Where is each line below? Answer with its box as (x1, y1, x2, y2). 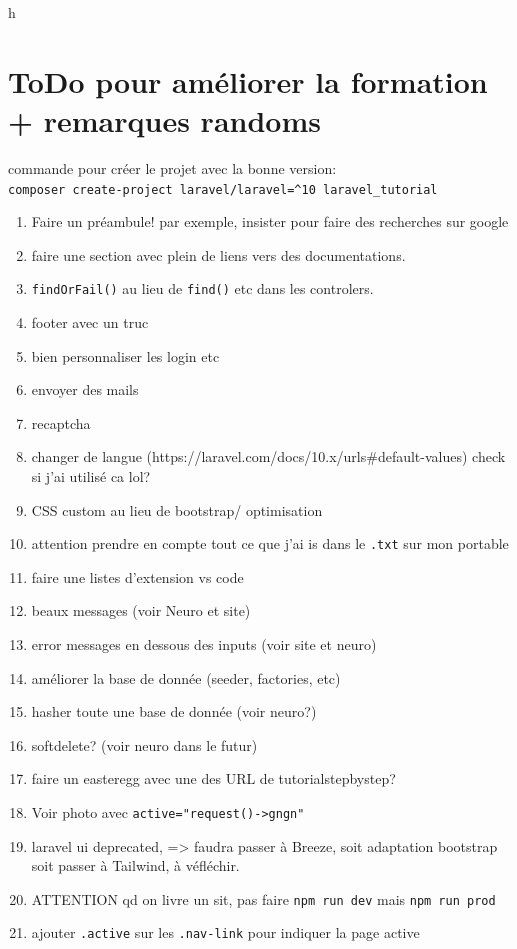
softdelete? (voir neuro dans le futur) (31, 734, 258, 755)
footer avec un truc (31, 312, 149, 332)
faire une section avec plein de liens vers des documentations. (31, 244, 406, 265)
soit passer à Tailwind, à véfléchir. (31, 855, 240, 876)
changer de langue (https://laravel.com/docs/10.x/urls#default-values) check (31, 446, 506, 467)
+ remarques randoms (8, 99, 321, 140)
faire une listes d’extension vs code (31, 566, 244, 587)
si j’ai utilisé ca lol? (31, 465, 151, 486)
